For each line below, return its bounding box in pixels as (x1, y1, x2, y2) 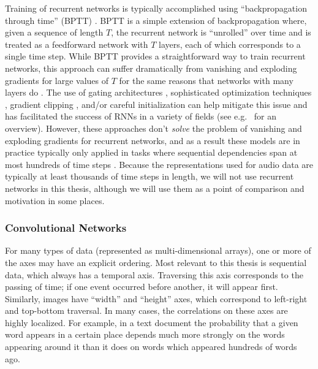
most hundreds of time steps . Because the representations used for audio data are (5, 158, 314, 170)
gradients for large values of (5, 74, 109, 86)
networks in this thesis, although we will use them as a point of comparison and (5, 181, 305, 194)
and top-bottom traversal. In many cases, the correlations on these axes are (5, 304, 288, 317)
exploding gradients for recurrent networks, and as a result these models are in (5, 134, 300, 146)
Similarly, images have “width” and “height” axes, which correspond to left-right (5, 292, 308, 305)
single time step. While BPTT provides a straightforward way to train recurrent (5, 50, 306, 63)
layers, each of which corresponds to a (159, 37, 301, 50)
